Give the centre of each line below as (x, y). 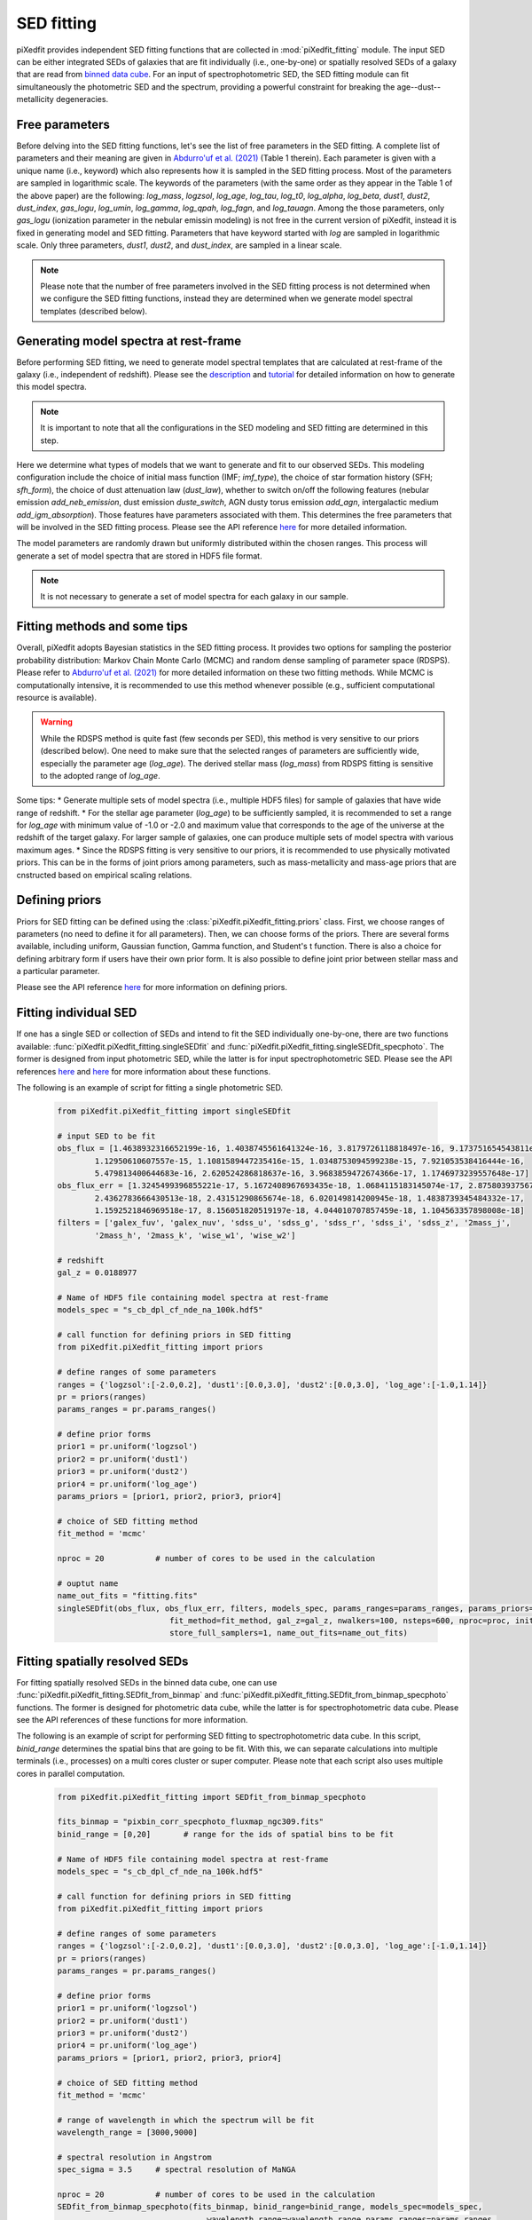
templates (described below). (94, 311)
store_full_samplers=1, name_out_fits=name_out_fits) (288, 1633)
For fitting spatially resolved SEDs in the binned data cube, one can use (147, 1682)
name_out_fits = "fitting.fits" (128, 1596)
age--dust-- (419, 87)
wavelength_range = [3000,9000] (128, 2133)
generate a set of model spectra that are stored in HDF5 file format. (139, 556)
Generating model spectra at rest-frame (129, 341)
